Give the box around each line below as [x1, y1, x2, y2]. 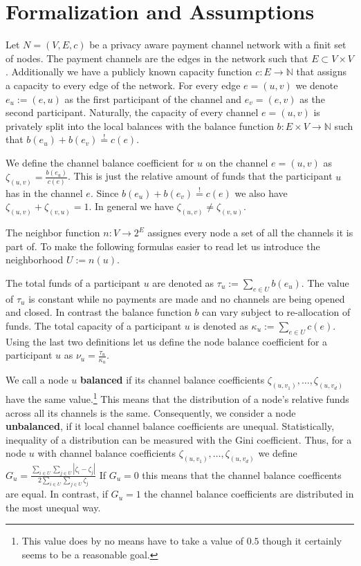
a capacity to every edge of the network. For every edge [6, 77, 241, 92]
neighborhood [6, 252, 64, 267]
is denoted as [193, 318, 248, 332]
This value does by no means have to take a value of [21, 534, 244, 548]
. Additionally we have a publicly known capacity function [6, 64, 252, 79]
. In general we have [89, 199, 174, 214]
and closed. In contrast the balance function [6, 305, 192, 319]
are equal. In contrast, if [6, 487, 108, 501]
